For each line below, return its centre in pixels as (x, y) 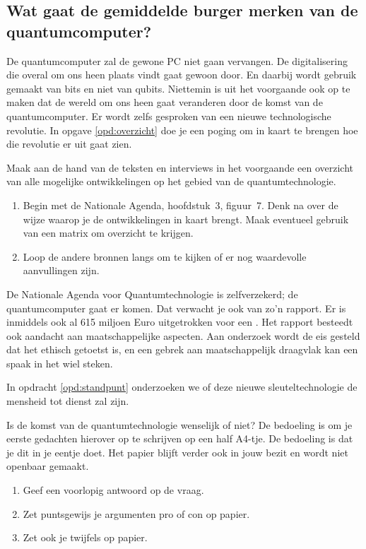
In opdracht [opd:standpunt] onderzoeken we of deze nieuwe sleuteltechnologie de (182, 387)
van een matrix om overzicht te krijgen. (108, 233)
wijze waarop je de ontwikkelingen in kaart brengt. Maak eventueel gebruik (186, 219)
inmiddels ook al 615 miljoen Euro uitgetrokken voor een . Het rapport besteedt (180, 322)
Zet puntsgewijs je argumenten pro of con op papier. (136, 513)
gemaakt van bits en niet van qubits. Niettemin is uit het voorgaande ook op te (178, 88)
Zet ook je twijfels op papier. (85, 537)
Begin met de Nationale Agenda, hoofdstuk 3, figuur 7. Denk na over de (181, 205)
